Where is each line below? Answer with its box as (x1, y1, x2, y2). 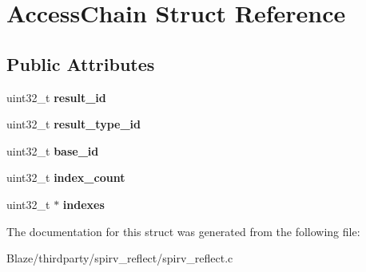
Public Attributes (6, 51, 155, 76)
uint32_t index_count (6, 169, 125, 186)
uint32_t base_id (6, 142, 99, 159)
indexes (62, 195, 105, 212)
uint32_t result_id (6, 89, 106, 105)
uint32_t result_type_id (6, 116, 141, 132)
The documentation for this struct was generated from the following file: (6, 223, 360, 239)
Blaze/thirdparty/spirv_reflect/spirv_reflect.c (6, 250, 233, 266)
